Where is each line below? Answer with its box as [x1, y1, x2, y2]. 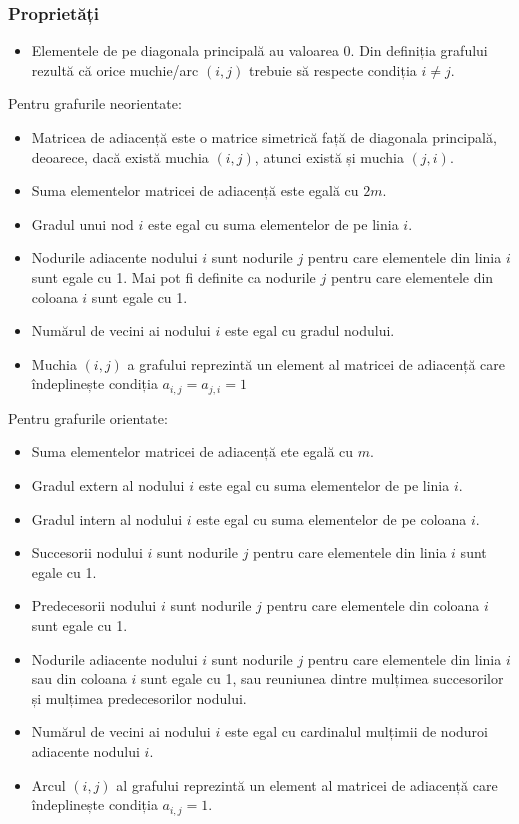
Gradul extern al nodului [31, 474, 185, 495]
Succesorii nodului [31, 542, 143, 563]
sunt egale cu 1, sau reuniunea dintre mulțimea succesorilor [140, 668, 504, 689]
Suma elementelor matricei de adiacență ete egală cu [31, 441, 354, 462]
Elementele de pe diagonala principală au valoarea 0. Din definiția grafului [31, 40, 488, 61]
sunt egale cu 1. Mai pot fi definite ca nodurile [31, 266, 316, 287]
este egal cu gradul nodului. [224, 320, 395, 341]
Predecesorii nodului [31, 595, 157, 616]
